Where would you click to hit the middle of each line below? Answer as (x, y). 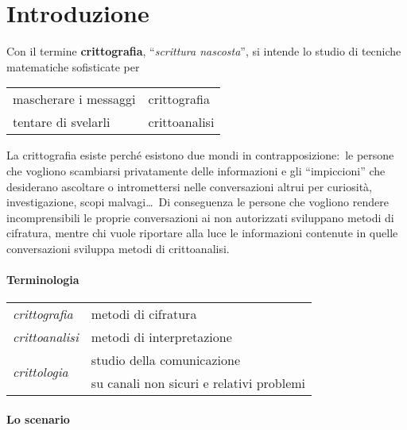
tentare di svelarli (62, 122)
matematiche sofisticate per (73, 66)
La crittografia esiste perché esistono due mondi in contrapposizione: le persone (200, 155)
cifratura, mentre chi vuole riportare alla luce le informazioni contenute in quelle (202, 233)
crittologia (41, 371)
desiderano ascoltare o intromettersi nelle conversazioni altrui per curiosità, (189, 186)
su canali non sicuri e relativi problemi (198, 383)
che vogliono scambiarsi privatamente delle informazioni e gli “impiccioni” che (196, 170)
